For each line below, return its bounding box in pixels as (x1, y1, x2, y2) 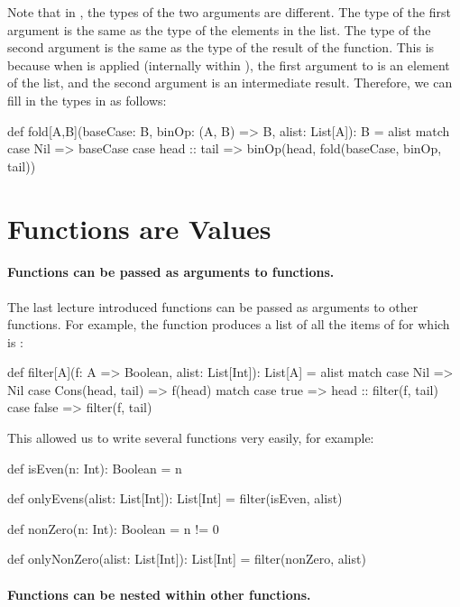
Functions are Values (7, 209, 271, 246)
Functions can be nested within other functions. (7, 584, 311, 603)
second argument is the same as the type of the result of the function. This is (7, 38, 435, 57)
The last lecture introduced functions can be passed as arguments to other (7, 297, 419, 316)
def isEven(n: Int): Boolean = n (7, 458, 182, 477)
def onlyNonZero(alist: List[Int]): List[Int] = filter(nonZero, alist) (7, 549, 366, 568)
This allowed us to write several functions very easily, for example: (7, 428, 374, 447)
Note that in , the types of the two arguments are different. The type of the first (7, 3, 451, 21)
